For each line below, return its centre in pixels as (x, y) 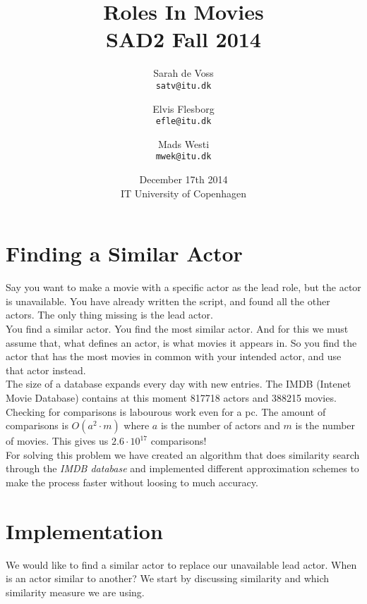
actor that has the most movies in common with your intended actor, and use (174, 356)
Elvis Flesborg (183, 108)
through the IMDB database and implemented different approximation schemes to (182, 468)
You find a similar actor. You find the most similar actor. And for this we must (177, 328)
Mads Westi (183, 143)
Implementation (84, 530)
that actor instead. (46, 370)
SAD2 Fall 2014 (183, 39)
